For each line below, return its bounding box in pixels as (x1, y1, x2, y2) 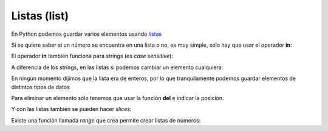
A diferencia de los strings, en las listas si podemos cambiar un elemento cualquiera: (11, 64, 224, 71)
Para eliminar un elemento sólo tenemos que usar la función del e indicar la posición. (11, 94, 224, 101)
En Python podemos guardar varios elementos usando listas (11, 30, 162, 38)
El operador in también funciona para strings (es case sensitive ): (11, 52, 173, 60)
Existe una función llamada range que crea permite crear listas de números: (11, 116, 201, 124)
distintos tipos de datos (11, 83, 70, 90)
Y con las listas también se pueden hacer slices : (11, 106, 132, 113)
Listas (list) (11, 9, 69, 22)
